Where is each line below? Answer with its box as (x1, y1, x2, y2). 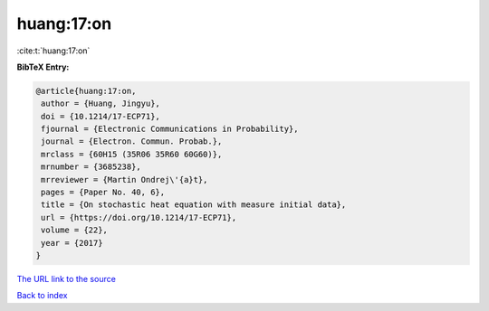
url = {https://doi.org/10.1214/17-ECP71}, (41, 212, 237, 222)
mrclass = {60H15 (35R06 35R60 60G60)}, (41, 149, 223, 159)
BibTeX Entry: (16, 61, 70, 72)
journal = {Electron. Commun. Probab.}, (41, 137, 223, 146)
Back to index (16, 290, 68, 301)
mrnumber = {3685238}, (41, 162, 142, 172)
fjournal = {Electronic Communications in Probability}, (41, 124, 299, 135)
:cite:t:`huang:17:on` (16, 45, 91, 56)
